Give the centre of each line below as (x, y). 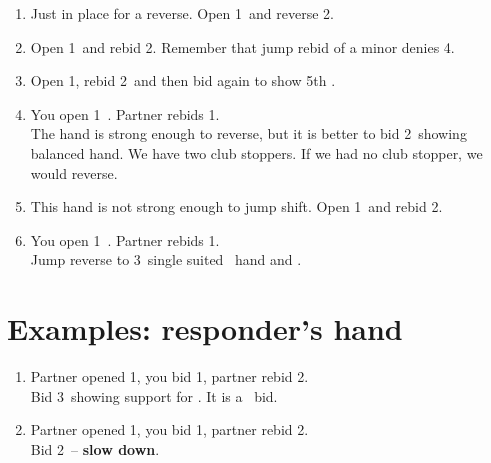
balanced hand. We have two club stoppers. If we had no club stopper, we (256, 152)
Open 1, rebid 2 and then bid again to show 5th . (183, 80)
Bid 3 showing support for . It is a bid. (154, 395)
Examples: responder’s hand (205, 328)
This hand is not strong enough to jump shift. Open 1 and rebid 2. (236, 206)
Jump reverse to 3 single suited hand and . (166, 259)
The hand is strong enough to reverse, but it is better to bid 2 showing (248, 133)
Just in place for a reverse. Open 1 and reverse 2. (182, 13)
